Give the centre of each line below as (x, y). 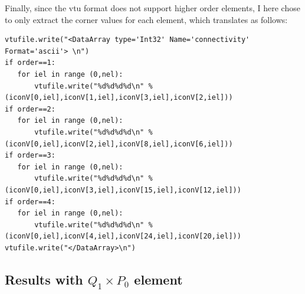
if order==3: (30, 156)
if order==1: (30, 63)
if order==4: (30, 202)
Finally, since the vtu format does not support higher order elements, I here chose (152, 8)
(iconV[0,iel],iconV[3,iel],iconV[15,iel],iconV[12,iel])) (123, 190)
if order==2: (30, 109)
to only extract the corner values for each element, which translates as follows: (146, 19)
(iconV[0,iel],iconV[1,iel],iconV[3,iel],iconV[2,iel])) (119, 98)
